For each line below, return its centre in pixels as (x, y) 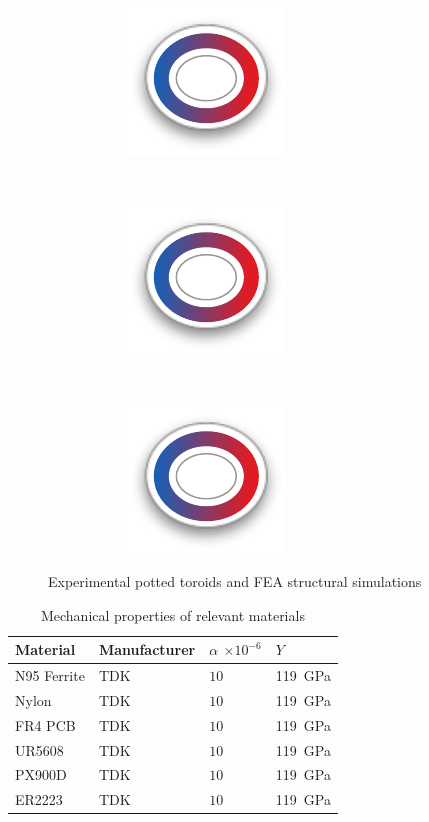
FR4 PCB (45, 724)
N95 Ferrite (50, 675)
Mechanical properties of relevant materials (172, 614)
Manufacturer (147, 649)
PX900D (41, 774)
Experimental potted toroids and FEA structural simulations (235, 580)
